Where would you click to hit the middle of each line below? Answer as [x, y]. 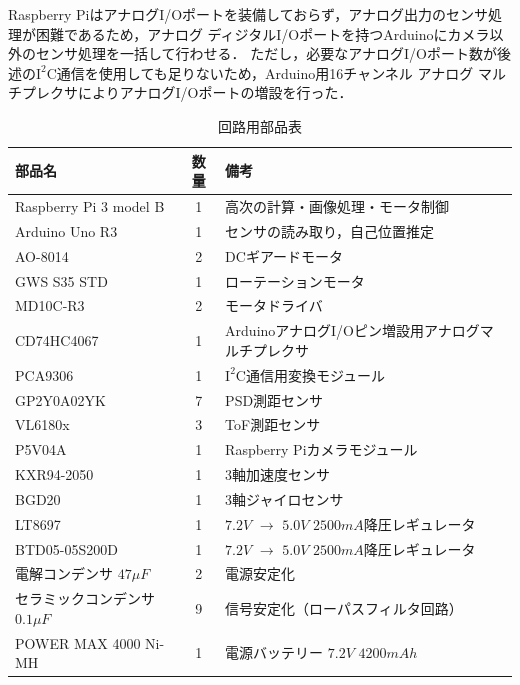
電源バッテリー [274, 652]
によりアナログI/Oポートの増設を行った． [215, 92]
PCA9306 [44, 374]
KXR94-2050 [54, 474]
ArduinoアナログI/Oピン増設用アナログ [352, 330]
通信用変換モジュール [315, 374]
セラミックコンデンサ [85, 598]
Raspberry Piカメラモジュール [321, 449]
